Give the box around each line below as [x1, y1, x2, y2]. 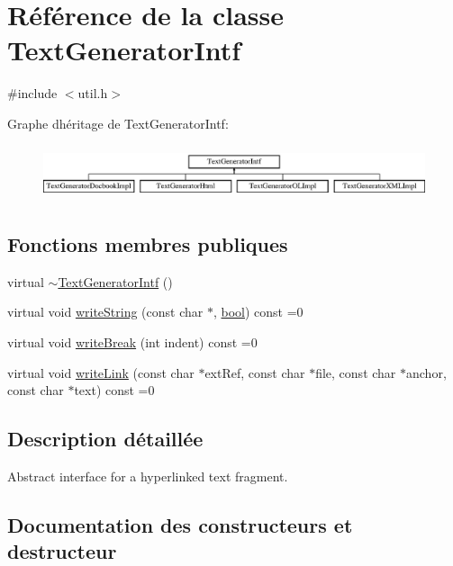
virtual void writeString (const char [7, 302, 204, 321]
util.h [77, 84, 108, 103]
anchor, [406, 363, 447, 382]
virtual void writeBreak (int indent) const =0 [7, 333, 258, 351]
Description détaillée [7, 425, 204, 453]
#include [7, 84, 58, 103]
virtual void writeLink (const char [7, 363, 195, 382]
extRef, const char [204, 363, 305, 382]
